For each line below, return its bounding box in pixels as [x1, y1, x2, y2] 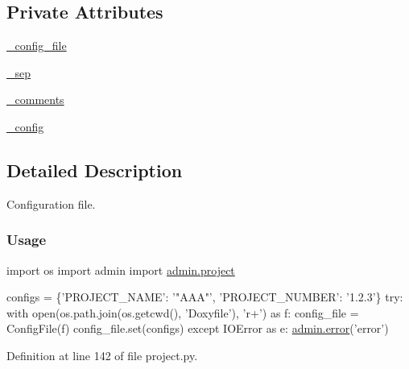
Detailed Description [6, 157, 183, 182]
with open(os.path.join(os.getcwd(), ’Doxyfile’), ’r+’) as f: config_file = [6, 304, 359, 321]
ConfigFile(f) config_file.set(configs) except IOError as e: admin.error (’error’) [6, 320, 389, 337]
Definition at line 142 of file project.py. [6, 346, 198, 363]
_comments [6, 91, 64, 108]
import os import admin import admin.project [6, 261, 235, 278]
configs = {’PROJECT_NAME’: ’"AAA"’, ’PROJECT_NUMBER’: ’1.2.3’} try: [6, 288, 403, 305]
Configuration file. [6, 195, 96, 212]
